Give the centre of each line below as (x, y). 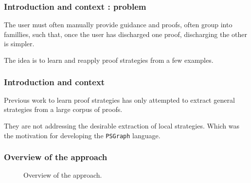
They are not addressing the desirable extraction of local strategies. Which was (122, 126)
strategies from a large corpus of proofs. (63, 109)
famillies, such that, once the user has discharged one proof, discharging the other (125, 34)
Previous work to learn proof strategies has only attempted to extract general (119, 100)
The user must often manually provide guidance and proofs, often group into (118, 25)
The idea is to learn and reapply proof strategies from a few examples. (109, 60)
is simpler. (19, 44)
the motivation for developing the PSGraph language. (82, 135)
